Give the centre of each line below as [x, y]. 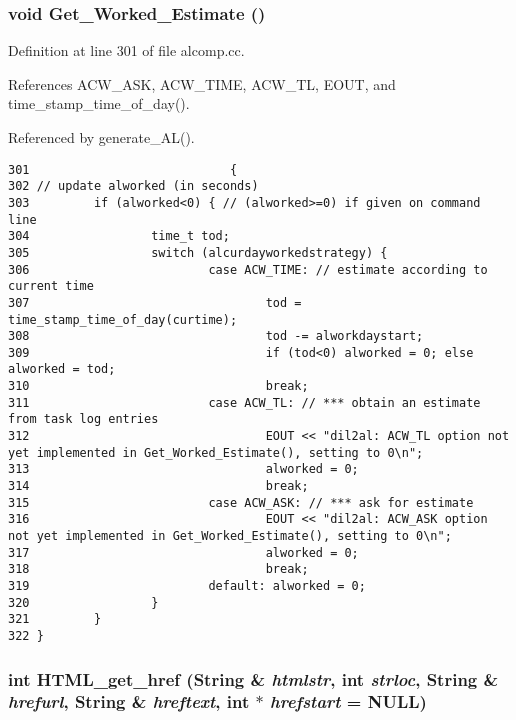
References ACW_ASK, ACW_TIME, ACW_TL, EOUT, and [202, 83]
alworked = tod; [62, 369]
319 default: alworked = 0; [187, 586]
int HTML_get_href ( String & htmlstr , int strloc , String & [253, 678]
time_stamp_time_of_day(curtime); [123, 319]
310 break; [158, 386]
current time [51, 286]
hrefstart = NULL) [348, 701]
